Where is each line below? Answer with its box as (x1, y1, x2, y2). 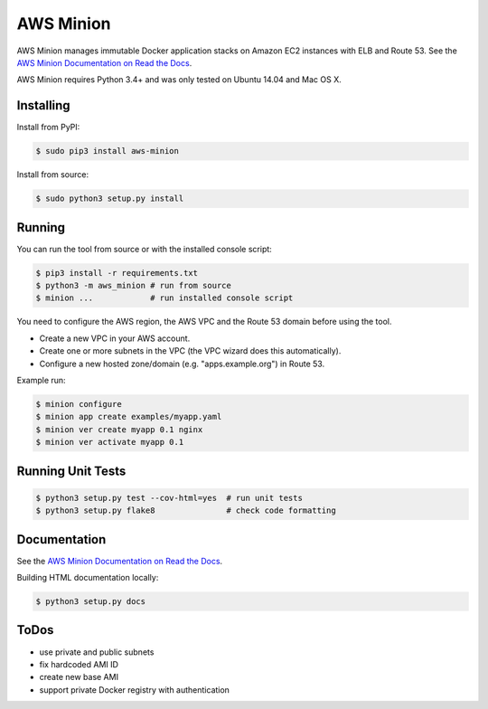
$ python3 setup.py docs (35, 597, 146, 607)
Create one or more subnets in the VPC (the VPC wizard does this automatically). (39, 345, 342, 356)
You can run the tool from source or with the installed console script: (16, 243, 273, 254)
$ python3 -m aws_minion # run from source (35, 280, 232, 291)
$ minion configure (35, 399, 122, 409)
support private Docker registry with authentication (39, 684, 230, 695)
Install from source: (16, 169, 89, 180)
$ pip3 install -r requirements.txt (35, 268, 199, 278)
